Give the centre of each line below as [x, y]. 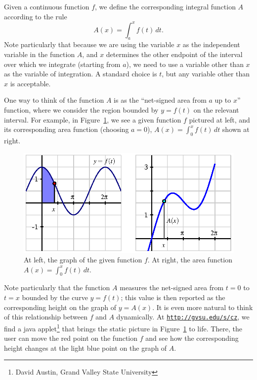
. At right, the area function [190, 260]
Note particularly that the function [57, 287]
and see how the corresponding [192, 338]
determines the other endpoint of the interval [174, 54]
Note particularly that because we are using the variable [89, 44]
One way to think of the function [54, 100]
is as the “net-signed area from [160, 100]
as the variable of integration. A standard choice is [81, 74]
